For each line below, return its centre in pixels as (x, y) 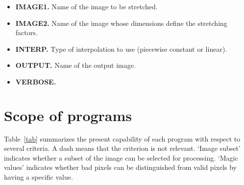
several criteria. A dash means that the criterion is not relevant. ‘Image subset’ (122, 148)
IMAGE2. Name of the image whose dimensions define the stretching (121, 23)
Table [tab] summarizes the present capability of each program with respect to (122, 138)
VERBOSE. (36, 81)
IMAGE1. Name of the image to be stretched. (86, 6)
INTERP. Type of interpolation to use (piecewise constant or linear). (121, 49)
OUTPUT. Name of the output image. (75, 65)
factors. (26, 32)
